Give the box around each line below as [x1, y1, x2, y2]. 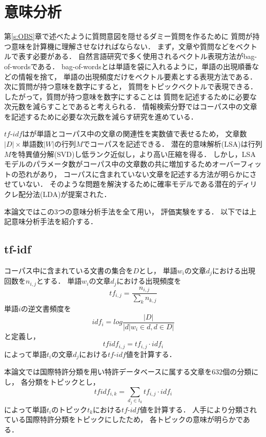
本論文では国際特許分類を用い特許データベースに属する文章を [4, 366, 212, 377]
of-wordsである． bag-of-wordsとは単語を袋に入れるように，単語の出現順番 [4, 61, 252, 71]
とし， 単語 [139, 265, 177, 276]
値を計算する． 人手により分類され [139, 404, 257, 414]
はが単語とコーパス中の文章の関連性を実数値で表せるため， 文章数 [22, 128, 247, 139]
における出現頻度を [116, 275, 181, 286]
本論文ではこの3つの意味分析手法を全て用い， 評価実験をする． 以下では [4, 206, 250, 216]
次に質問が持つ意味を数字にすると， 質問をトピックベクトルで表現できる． [4, 81, 257, 92]
